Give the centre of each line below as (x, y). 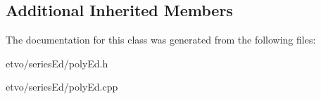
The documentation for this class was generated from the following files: (161, 40)
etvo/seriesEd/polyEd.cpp (62, 87)
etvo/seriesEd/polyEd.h (57, 63)
